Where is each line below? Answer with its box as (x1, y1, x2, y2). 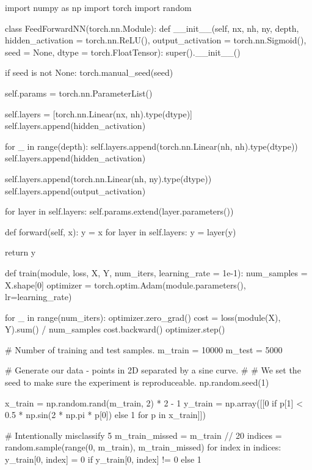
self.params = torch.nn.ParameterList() (5, 86, 153, 99)
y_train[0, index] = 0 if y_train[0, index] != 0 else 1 (5, 453, 201, 466)
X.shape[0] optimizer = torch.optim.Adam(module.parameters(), (5, 278, 246, 291)
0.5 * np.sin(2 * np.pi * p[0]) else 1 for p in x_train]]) (5, 408, 206, 421)
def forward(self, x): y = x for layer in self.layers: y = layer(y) (5, 225, 236, 238)
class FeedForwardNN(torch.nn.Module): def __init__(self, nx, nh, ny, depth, (5, 21, 299, 34)
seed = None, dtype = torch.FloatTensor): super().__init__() (5, 45, 241, 58)
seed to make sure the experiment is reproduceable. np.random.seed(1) (5, 376, 269, 389)
